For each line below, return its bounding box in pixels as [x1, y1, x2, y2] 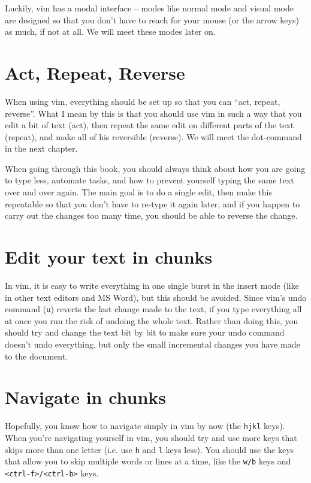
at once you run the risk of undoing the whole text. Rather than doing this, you [5, 314, 298, 327]
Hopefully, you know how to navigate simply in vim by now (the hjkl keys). [5, 419, 285, 432]
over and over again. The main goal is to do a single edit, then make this [5, 186, 272, 198]
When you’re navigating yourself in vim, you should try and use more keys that [5, 431, 297, 443]
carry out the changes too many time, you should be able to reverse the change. [5, 209, 298, 222]
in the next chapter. [5, 142, 78, 155]
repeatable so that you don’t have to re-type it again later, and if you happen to [5, 197, 300, 210]
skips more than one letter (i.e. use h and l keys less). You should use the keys [5, 443, 294, 455]
